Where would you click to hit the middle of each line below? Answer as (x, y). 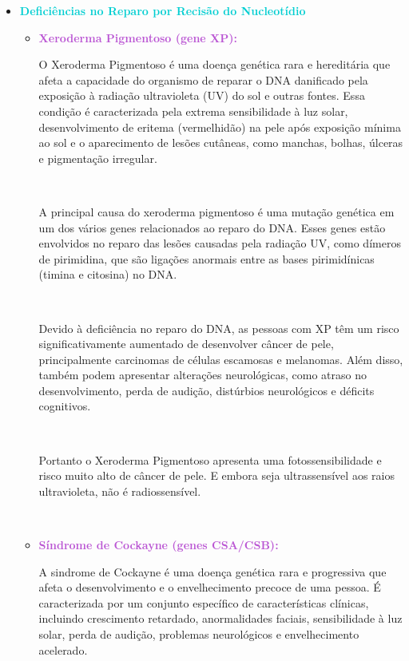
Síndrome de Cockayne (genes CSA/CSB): (159, 545)
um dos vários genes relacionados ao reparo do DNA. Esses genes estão (212, 227)
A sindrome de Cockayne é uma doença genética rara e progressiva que (212, 571)
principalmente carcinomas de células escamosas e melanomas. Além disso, (221, 359)
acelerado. (63, 649)
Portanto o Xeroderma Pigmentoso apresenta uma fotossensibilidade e (210, 459)
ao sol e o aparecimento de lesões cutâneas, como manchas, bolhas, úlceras (221, 142)
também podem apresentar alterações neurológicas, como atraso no (203, 375)
